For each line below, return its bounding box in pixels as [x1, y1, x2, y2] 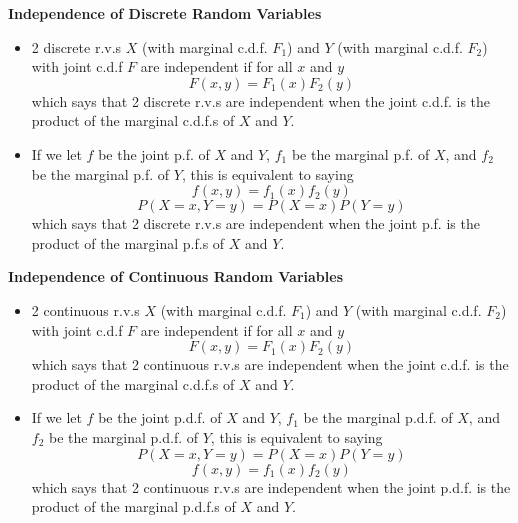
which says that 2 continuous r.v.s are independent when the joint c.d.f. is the [31, 354, 509, 375]
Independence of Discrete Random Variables [8, 3, 322, 23]
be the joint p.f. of [98, 143, 210, 164]
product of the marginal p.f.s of [31, 232, 225, 253]
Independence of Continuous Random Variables [8, 266, 343, 287]
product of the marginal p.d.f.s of [31, 496, 236, 517]
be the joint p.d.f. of [98, 407, 222, 428]
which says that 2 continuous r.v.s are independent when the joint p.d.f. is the [31, 476, 511, 497]
